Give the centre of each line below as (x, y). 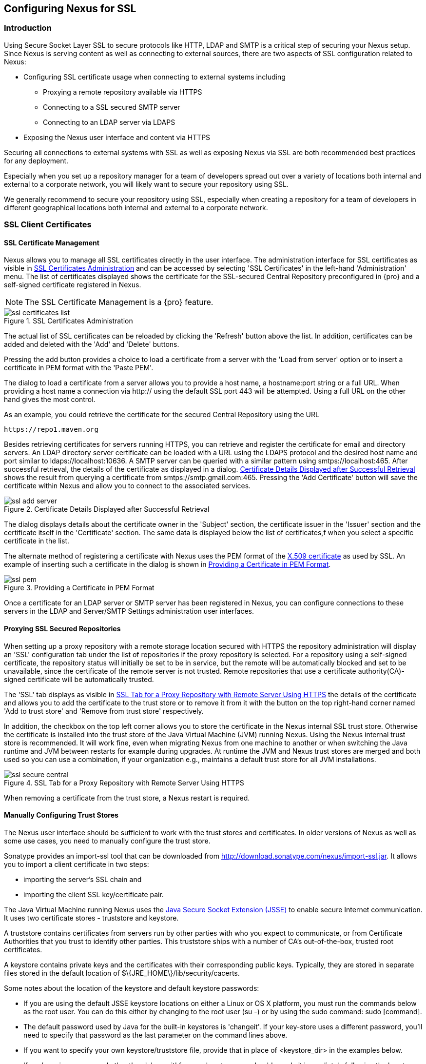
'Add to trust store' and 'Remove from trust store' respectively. (104, 711)
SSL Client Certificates (48, 225)
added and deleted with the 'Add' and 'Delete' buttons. (92, 344)
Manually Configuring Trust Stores (61, 815)
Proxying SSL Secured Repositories (62, 629)
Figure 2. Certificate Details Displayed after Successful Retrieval (107, 509)
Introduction (28, 28)
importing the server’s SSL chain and (83, 879)
